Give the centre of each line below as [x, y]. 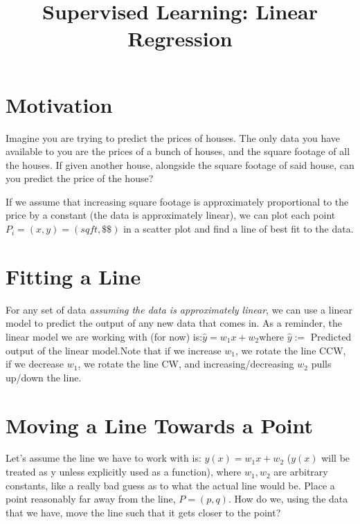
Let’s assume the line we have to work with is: [103, 458]
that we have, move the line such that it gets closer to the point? [143, 512]
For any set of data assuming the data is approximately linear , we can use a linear [179, 309]
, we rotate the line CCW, [291, 350]
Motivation [59, 104]
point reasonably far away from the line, [91, 499]
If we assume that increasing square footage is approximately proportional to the [177, 201]
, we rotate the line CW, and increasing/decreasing [186, 364]
